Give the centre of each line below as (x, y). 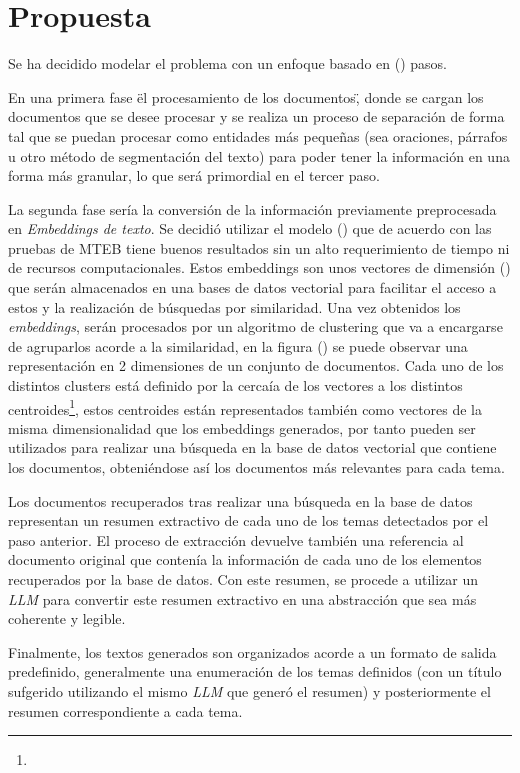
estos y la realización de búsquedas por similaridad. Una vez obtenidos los (234, 306)
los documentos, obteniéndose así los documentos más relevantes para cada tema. (256, 467)
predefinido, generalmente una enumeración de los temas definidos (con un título (255, 671)
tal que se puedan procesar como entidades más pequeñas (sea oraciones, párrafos (258, 135)
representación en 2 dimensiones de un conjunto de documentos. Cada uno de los (256, 365)
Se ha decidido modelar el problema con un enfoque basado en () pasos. (227, 63)
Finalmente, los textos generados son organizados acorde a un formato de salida (252, 651)
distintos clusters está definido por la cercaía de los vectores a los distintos (235, 385)
